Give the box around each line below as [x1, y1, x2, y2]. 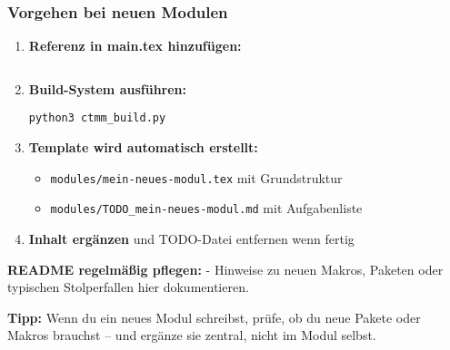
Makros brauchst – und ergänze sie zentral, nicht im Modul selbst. [7, 326, 376, 345]
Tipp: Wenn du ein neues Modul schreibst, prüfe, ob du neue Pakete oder [7, 307, 421, 326]
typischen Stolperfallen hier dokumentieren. [7, 277, 249, 297]
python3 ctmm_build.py [28, 112, 166, 125]
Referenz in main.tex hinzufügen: [28, 36, 242, 55]
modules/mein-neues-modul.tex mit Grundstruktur [50, 168, 343, 187]
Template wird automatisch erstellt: [28, 138, 258, 157]
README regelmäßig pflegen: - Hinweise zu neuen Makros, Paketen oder [7, 259, 444, 278]
